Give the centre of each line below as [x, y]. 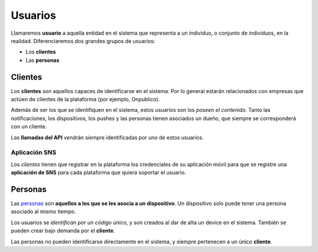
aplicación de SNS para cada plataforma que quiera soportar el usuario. [99, 173]
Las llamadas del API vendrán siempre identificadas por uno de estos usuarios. [107, 137]
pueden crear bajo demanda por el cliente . [63, 231]
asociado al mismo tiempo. [44, 211]
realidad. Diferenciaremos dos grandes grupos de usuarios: [83, 41]
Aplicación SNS [34, 152]
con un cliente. [29, 127]
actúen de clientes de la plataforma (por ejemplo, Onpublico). [85, 100]
